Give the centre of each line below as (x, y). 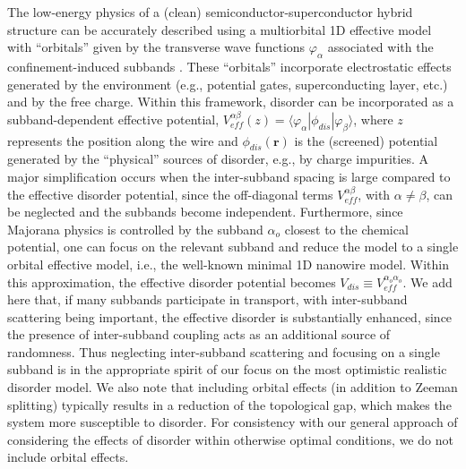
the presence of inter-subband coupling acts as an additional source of (199, 334)
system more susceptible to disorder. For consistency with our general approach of (233, 422)
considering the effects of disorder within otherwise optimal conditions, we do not (230, 439)
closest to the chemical (346, 229)
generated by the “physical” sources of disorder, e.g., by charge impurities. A (218, 159)
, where (373, 119)
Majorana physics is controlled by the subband (135, 229)
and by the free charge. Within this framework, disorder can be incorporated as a (231, 102)
